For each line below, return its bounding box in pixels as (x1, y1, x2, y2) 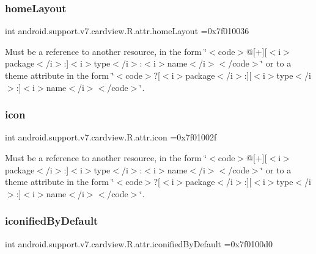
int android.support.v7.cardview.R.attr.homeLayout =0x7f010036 (5, 24, 249, 37)
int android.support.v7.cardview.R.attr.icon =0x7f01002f (5, 131, 217, 143)
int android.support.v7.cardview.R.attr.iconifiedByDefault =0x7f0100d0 (5, 237, 273, 250)
